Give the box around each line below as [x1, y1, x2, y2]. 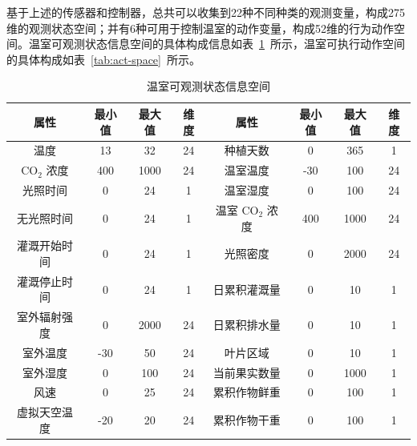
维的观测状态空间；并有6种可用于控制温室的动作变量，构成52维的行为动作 [6, 19, 394, 36]
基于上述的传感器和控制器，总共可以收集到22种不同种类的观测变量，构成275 [6, 4, 405, 20]
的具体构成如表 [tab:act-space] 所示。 [6, 50, 200, 67]
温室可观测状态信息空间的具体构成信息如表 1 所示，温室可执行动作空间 [28, 35, 405, 52]
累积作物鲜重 [213, 384, 281, 400]
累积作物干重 [213, 412, 281, 428]
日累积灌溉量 [213, 280, 281, 297]
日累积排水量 [213, 316, 281, 333]
